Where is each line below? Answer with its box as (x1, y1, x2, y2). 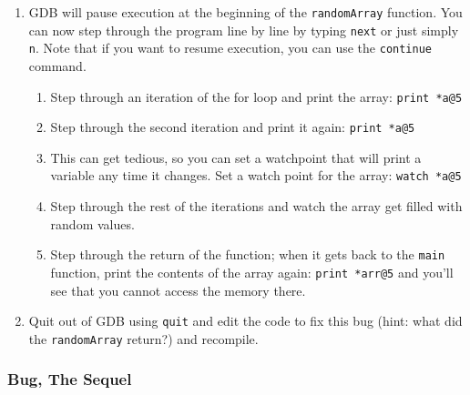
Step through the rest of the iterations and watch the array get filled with (50, 197, 463, 216)
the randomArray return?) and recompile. (28, 329, 259, 348)
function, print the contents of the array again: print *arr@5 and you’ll (50, 262, 454, 281)
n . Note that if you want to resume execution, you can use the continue (28, 38, 433, 57)
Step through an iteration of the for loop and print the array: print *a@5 (50, 86, 463, 106)
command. (28, 56, 87, 75)
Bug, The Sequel (7, 368, 132, 390)
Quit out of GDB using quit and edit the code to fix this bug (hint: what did (28, 311, 463, 330)
